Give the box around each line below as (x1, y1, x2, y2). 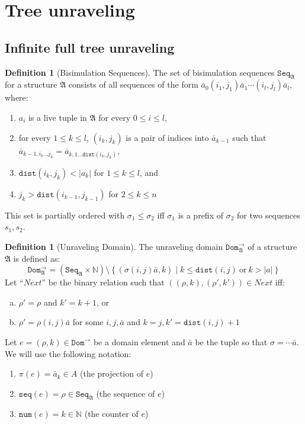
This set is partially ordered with (5, 208, 125, 221)
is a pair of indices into (126, 131, 209, 143)
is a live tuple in (28, 111, 87, 123)
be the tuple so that (195, 335, 268, 348)
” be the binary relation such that (41, 276, 165, 288)
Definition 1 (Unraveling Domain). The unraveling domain (5, 240, 223, 252)
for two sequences (236, 208, 300, 221)
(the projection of (79, 367, 143, 380)
